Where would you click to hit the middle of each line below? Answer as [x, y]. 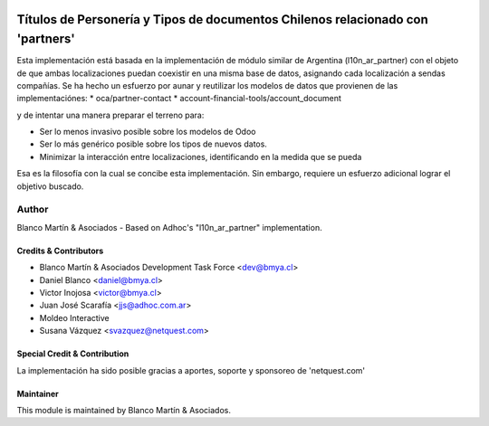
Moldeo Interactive [74, 317]
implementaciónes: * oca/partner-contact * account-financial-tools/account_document [179, 99]
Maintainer [38, 393]
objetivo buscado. [50, 186]
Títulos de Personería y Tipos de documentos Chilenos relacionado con [223, 19]
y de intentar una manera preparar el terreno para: [110, 115]
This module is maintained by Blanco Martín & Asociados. [124, 410]
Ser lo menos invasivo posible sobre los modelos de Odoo [148, 132]
